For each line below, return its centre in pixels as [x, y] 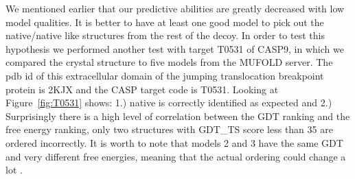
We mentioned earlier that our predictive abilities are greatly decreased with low [175, 8]
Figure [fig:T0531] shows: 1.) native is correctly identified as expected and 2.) [169, 103]
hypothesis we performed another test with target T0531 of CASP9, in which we [175, 48]
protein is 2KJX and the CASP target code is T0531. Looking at [142, 89]
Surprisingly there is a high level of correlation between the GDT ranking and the [178, 116]
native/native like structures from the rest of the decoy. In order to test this [165, 35]
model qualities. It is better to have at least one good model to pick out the [165, 22]
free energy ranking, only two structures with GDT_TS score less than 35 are [169, 129]
